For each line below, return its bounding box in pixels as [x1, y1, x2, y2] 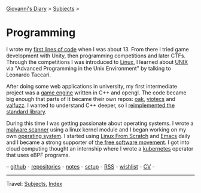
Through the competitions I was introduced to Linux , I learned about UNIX [6, 58, 188, 65]
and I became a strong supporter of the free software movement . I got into [6, 139, 190, 146]
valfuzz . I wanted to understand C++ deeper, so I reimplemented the [6, 102, 175, 109]
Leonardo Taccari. [6, 71, 51, 78]
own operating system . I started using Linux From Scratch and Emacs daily [6, 132, 190, 139]
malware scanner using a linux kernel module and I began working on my [6, 125, 187, 133]
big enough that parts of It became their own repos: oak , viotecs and [6, 95, 175, 102]
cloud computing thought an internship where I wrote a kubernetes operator [6, 145, 194, 152]
